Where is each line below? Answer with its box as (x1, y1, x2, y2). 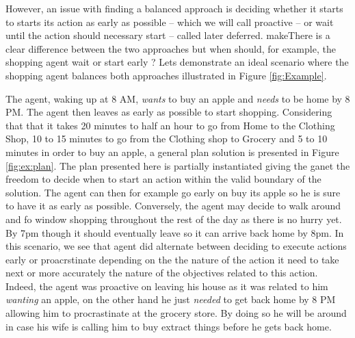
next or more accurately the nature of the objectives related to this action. (5, 265, 318, 280)
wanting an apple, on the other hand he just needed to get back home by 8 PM (5, 292, 336, 307)
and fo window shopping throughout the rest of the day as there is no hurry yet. (5, 211, 342, 226)
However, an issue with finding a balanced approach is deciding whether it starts (5, 1, 343, 15)
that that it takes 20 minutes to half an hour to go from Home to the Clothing (5, 118, 335, 132)
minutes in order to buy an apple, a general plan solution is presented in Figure (5, 144, 339, 159)
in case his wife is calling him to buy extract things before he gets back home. (5, 319, 332, 333)
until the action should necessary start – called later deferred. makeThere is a (5, 28, 330, 42)
